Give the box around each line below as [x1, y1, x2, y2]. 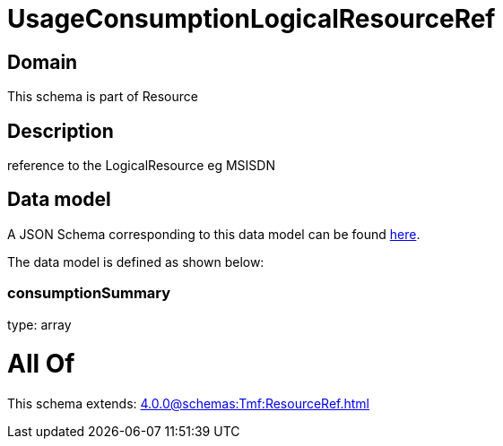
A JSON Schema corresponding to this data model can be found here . [7, 226, 421, 242]
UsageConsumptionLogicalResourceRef [7, 4, 496, 34]
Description [7, 119, 114, 142]
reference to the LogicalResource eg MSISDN [7, 158, 275, 174]
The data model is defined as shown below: [7, 253, 265, 270]
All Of [7, 348, 75, 380]
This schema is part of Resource [7, 89, 198, 105]
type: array [7, 316, 72, 332]
